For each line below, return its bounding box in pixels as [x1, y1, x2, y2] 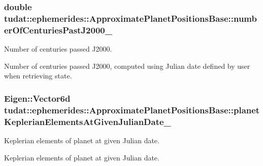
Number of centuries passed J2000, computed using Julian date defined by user [4, 60, 250, 71]
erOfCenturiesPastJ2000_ [4, 23, 112, 36]
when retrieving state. [4, 70, 72, 81]
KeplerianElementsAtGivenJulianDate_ [4, 115, 171, 128]
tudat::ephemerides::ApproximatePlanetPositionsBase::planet [4, 103, 260, 116]
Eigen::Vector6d [4, 92, 71, 104]
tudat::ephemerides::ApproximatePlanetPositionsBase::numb [4, 12, 257, 24]
